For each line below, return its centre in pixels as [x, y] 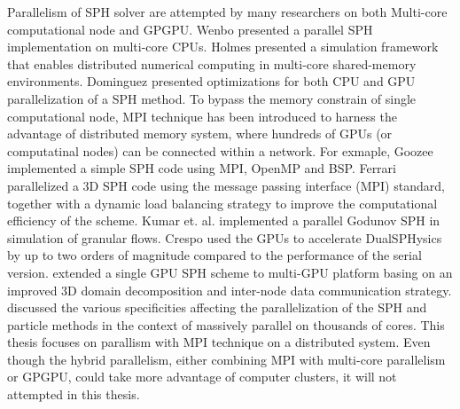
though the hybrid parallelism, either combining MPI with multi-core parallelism [226, 359]
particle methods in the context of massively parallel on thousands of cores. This [226, 324]
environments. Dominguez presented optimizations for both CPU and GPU [211, 81]
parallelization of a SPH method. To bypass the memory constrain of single [212, 98]
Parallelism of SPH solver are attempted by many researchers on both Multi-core [227, 12]
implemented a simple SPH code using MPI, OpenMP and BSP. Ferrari [202, 168]
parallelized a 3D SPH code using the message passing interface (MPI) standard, [226, 185]
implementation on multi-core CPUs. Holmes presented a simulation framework [223, 47]
